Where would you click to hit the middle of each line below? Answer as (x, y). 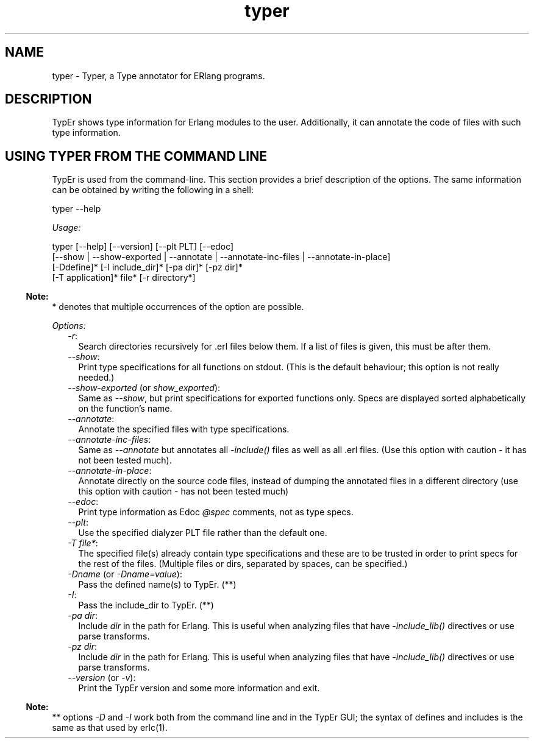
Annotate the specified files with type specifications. (184, 429)
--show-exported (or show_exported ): (144, 388)
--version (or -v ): (102, 678)
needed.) (96, 378)
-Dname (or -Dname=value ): (125, 574)
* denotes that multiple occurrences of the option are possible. (178, 307)
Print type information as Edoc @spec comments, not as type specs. (216, 512)
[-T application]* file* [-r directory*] (124, 278)
